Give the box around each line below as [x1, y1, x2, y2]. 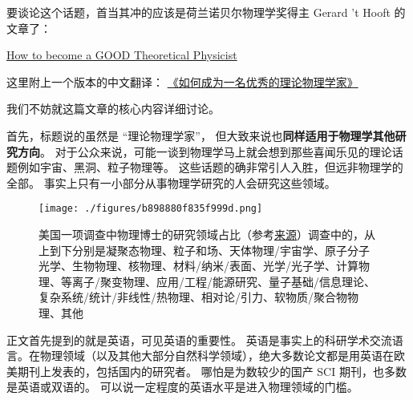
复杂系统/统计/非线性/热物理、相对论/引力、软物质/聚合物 [38, 289, 347, 305]
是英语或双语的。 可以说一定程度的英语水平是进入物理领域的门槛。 [6, 378, 358, 395]
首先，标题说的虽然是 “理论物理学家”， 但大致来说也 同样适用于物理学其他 [6, 127, 395, 143]
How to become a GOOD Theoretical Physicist [6, 46, 237, 63]
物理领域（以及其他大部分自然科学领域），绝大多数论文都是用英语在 [39, 347, 394, 364]
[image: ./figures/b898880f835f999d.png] [38, 203, 263, 215]
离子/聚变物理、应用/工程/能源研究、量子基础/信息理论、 [71, 273, 375, 289]
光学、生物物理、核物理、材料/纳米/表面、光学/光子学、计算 [38, 257, 358, 274]
